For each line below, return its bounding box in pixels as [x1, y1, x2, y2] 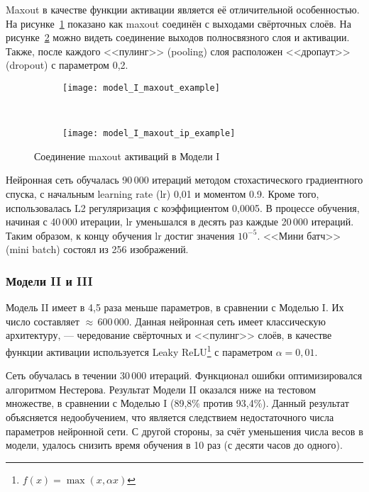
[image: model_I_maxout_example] [62, 82, 220, 93]
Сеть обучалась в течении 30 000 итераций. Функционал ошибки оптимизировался [6, 368, 363, 383]
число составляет [6, 313, 79, 328]
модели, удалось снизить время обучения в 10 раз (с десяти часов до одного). [6, 437, 343, 452]
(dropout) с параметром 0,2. [6, 57, 128, 72]
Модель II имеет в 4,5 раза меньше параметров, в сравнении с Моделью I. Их [6, 300, 344, 315]
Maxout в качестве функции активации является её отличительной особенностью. [6, 2, 360, 16]
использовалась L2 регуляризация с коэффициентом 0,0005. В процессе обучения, [6, 200, 360, 215]
